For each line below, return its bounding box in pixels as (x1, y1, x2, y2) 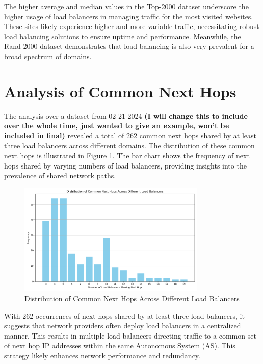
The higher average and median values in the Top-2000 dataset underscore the (4, 1, 249, 11)
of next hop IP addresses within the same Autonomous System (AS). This (4, 340, 235, 351)
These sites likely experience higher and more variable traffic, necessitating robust (4, 21, 259, 32)
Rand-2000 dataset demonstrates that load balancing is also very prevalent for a (4, 41, 254, 51)
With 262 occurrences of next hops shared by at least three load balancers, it (4, 310, 245, 321)
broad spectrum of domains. (4, 50, 92, 61)
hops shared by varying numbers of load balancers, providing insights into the (4, 160, 247, 171)
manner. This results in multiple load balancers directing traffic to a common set (4, 330, 256, 341)
